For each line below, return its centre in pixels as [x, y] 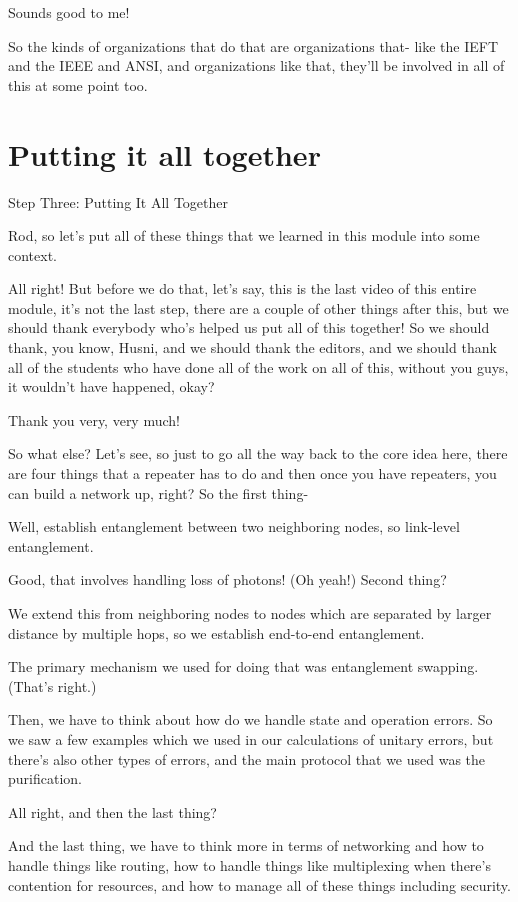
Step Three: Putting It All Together [118, 201]
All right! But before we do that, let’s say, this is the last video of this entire [242, 288]
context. [32, 254]
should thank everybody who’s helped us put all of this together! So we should [249, 327]
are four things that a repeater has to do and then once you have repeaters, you [252, 473]
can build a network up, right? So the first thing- [158, 492]
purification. [45, 778]
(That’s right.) [52, 685]
